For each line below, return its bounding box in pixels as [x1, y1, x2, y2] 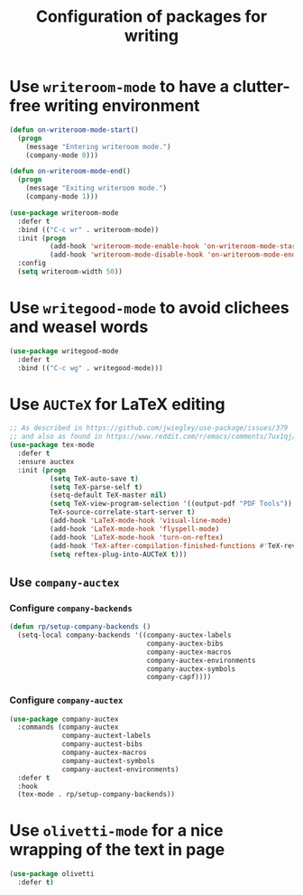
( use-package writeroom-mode [9, 208, 119, 218]
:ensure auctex [17, 457, 75, 466]
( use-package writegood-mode [9, 346, 119, 356]
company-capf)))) [146, 673, 212, 682]
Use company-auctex [9, 574, 120, 590]
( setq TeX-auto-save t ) [49, 474, 140, 483]
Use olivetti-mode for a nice [9, 820, 224, 841]
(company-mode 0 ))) [25, 151, 99, 160]
